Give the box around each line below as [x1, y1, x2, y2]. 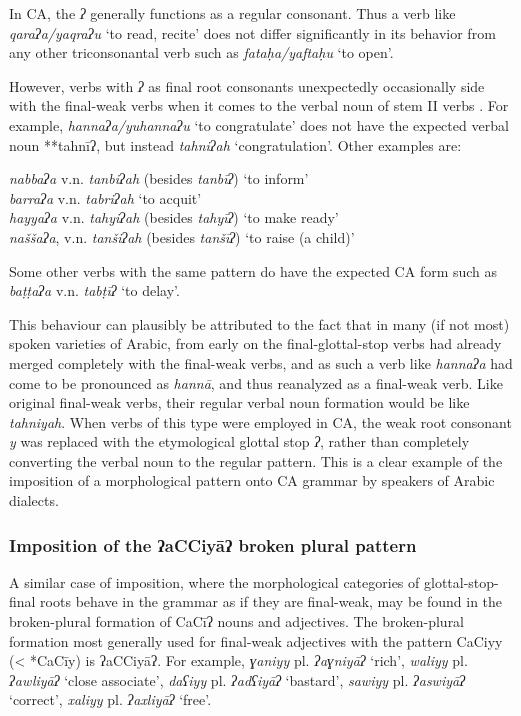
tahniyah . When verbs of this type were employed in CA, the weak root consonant [9, 411, 512, 432]
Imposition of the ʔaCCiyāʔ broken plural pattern [9, 532, 417, 557]
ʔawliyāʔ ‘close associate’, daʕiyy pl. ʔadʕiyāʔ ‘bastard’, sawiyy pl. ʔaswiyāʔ [9, 669, 465, 690]
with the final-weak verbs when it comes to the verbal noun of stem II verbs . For [9, 95, 509, 116]
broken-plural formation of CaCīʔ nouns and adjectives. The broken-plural [9, 611, 465, 632]
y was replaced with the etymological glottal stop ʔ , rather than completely [9, 431, 470, 452]
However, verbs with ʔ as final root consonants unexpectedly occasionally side [9, 75, 485, 96]
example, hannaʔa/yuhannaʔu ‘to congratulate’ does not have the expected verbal [9, 114, 509, 135]
